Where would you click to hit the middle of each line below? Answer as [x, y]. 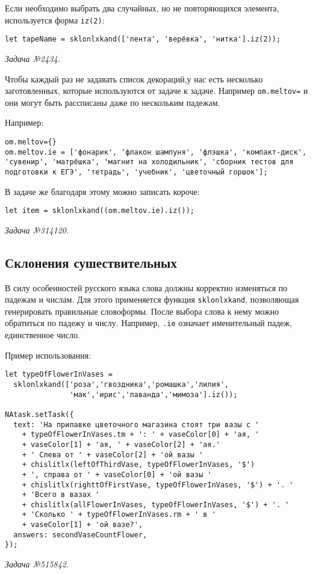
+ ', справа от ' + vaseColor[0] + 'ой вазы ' [117, 474]
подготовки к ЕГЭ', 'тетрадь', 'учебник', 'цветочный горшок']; [136, 172]
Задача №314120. [37, 230]
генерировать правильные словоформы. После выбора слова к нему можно [142, 311]
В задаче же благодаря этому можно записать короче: [102, 191]
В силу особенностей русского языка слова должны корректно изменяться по [146, 287]
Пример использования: [48, 355]
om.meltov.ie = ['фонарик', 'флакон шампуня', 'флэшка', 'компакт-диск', [156, 152]
